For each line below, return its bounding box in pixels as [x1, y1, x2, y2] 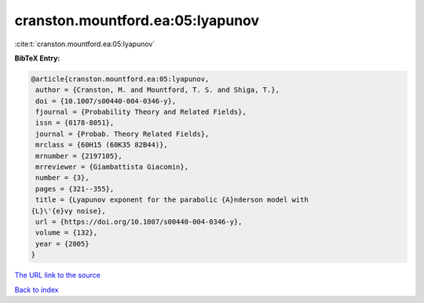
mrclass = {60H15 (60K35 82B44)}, [35, 141, 168, 149]
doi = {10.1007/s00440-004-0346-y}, [35, 97, 177, 105]
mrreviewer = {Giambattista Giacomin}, [35, 162, 188, 172]
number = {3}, [35, 173, 90, 182]
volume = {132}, [35, 228, 98, 237]
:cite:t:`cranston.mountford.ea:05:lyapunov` [14, 39, 155, 49]
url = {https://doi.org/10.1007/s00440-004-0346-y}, [35, 217, 243, 226]
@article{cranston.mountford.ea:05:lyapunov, [31, 75, 210, 83]
